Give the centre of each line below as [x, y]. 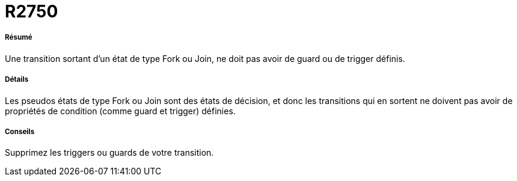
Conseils [20, 131]
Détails [17, 80]
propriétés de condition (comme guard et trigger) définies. [120, 111]
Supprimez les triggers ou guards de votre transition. [109, 153]
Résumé [19, 38]
